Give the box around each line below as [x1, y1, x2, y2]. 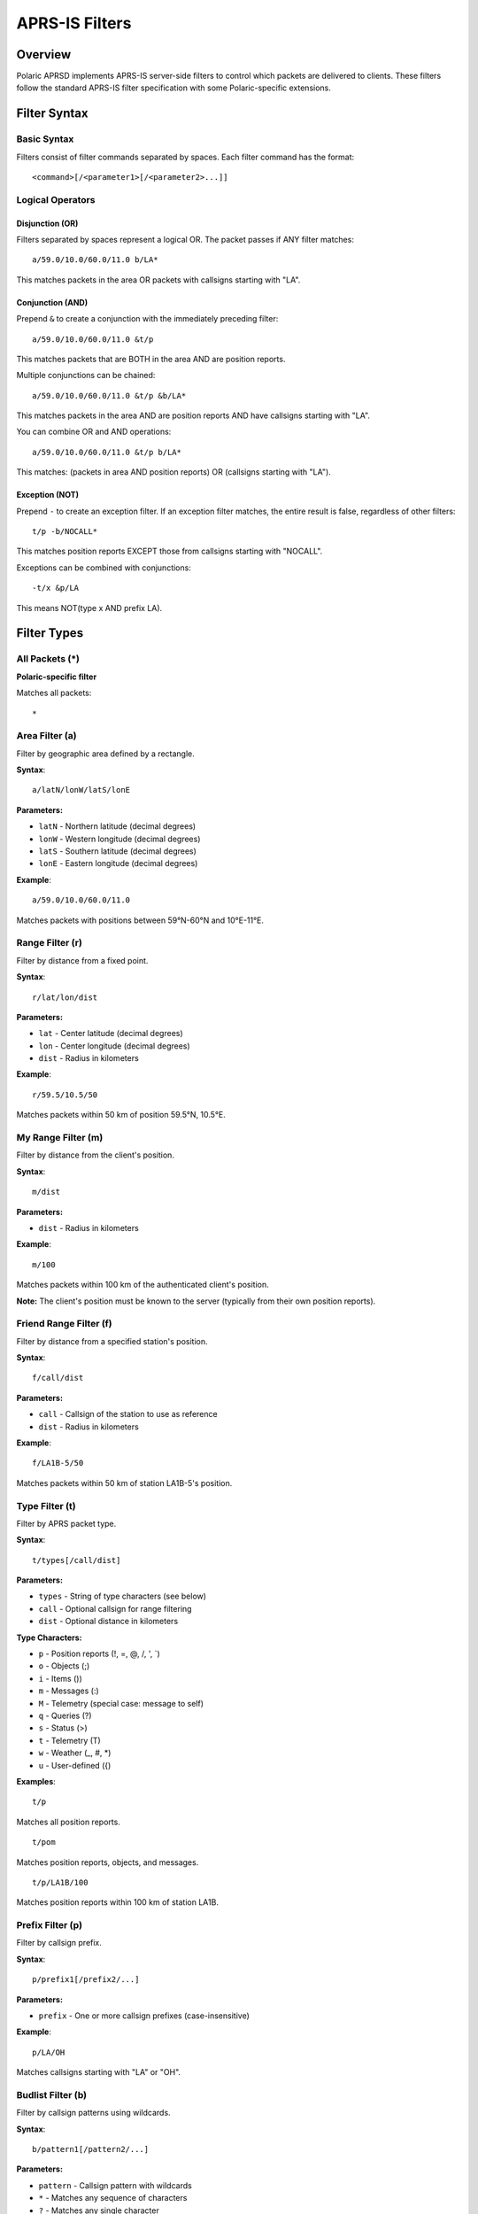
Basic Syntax [16, 133, 74, 145]
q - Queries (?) [38, 1710, 92, 1721]
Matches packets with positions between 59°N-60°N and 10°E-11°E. [16, 915, 265, 925]
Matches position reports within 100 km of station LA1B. [16, 1897, 219, 1908]
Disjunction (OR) [16, 218, 79, 228]
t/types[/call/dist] [32, 1555, 121, 1565]
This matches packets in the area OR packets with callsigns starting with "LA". [16, 275, 301, 285]
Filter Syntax [16, 106, 89, 121]
